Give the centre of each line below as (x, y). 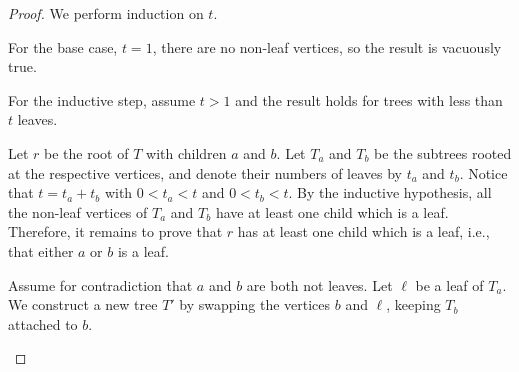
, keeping (413, 304)
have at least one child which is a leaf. (332, 211)
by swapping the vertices (255, 304)
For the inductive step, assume (102, 99)
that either (41, 250)
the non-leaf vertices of (78, 211)
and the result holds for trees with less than (369, 99)
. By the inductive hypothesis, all (390, 192)
